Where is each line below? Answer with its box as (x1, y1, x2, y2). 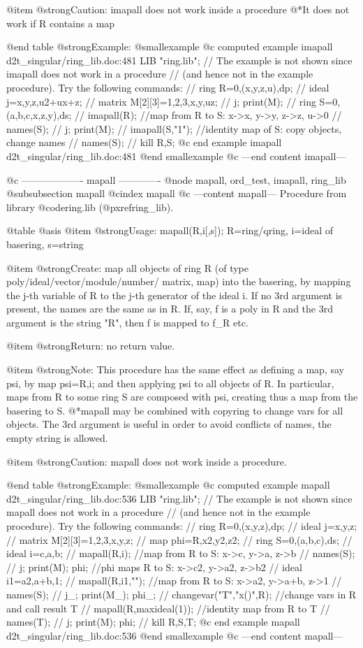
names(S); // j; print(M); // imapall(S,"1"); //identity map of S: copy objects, (6, 121, 342, 136)
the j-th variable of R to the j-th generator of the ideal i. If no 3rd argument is (6, 287, 343, 302)
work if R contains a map (6, 15, 115, 30)
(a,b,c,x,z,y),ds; (6, 108, 72, 122)
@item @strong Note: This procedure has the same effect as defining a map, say (6, 362, 344, 377)
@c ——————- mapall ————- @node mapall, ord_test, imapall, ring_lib (6, 172, 346, 187)
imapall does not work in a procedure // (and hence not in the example (6, 66, 313, 81)
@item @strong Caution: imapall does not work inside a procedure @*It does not (6, 2, 350, 16)
